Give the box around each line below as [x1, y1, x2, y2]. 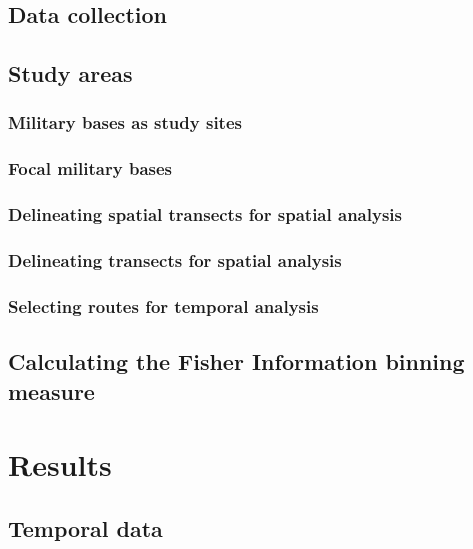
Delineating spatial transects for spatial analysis [8, 202, 402, 227]
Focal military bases [8, 156, 173, 181]
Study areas [8, 58, 133, 89]
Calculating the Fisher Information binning [8, 346, 465, 377]
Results [8, 444, 112, 485]
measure [8, 375, 95, 406]
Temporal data [8, 512, 163, 543]
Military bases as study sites [8, 110, 242, 135]
